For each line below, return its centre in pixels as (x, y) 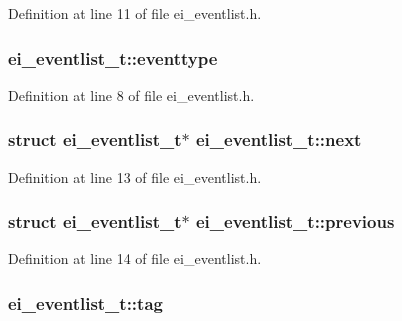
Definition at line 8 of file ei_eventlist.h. (131, 94)
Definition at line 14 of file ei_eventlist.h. (135, 258)
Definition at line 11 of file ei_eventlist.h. (135, 13)
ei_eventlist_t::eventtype (113, 57)
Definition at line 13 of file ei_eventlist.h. (135, 176)
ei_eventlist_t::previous (295, 221)
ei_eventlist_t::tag (85, 302)
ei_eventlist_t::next (279, 139)
